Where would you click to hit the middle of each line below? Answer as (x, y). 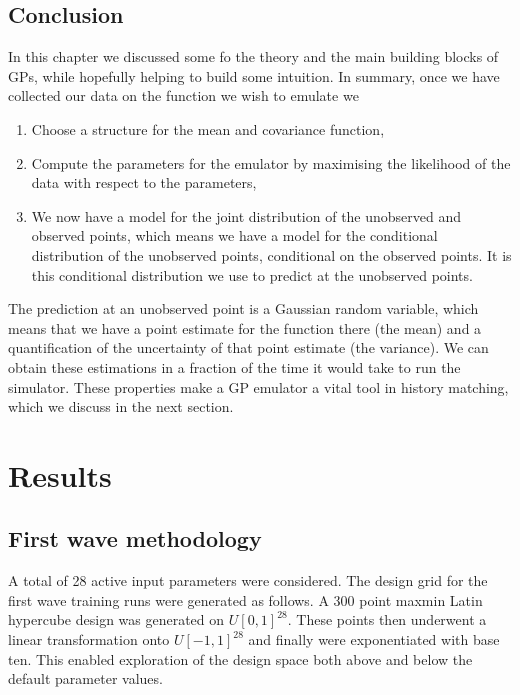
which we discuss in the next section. (121, 406)
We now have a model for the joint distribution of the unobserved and (246, 215)
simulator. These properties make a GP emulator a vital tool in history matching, (258, 386)
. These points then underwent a (387, 619)
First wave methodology (135, 538)
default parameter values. (85, 678)
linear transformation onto (89, 639)
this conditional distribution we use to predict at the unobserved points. (252, 274)
